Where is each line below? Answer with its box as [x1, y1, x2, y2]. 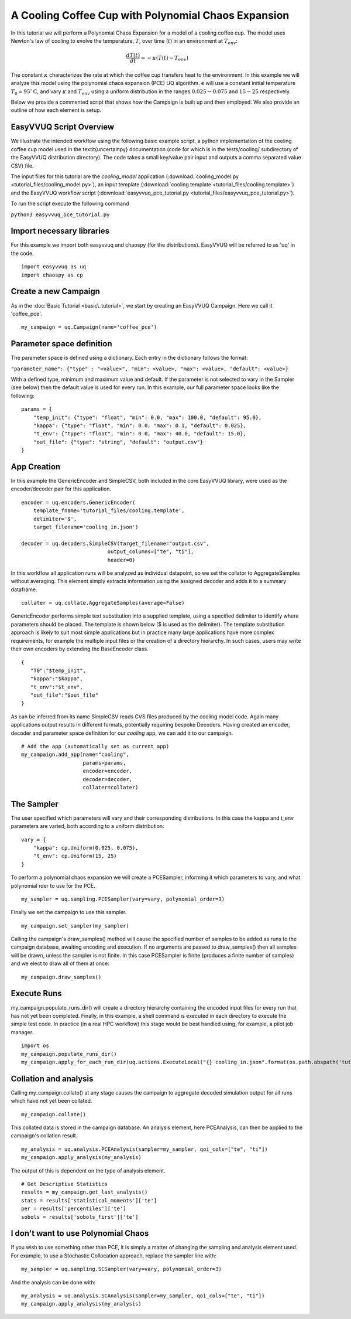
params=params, [82, 759, 126, 766]
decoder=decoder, [82, 776, 133, 782]
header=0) [107, 557, 136, 563]
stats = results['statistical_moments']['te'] [21, 1197, 157, 1204]
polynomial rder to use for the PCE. [11, 882, 96, 889]
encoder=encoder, [82, 768, 133, 775]
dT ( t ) [126, 52, 140, 59]
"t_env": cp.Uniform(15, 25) [33, 853, 117, 860]
